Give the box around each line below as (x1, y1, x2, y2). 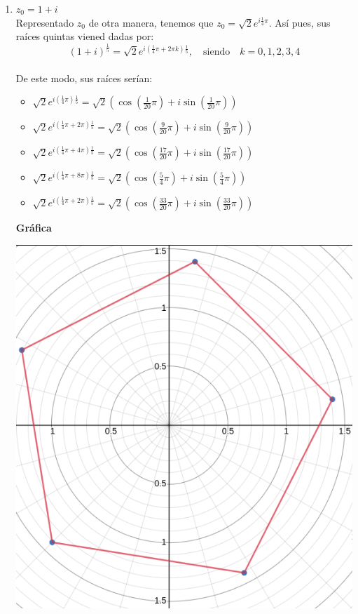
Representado (15, 15, 74, 29)
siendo (203, 47, 230, 58)
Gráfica (15, 220, 52, 235)
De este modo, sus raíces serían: (15, 70, 153, 85)
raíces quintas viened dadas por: (15, 29, 154, 44)
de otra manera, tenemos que (88, 15, 214, 29)
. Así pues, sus (268, 15, 331, 29)
